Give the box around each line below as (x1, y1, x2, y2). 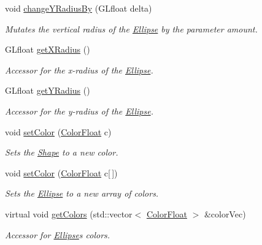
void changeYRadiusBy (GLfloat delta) (5, 2, 152, 14)
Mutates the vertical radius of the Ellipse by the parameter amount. (5, 22, 258, 35)
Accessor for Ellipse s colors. (5, 228, 110, 241)
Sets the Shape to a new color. (5, 146, 118, 159)
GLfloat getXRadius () (5, 43, 90, 56)
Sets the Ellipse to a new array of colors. (5, 187, 159, 200)
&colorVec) (204, 207, 246, 220)
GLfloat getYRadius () (5, 84, 90, 97)
